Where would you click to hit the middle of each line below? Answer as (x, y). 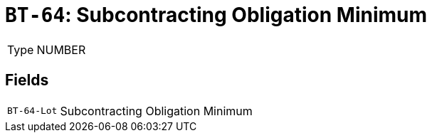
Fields (27, 80)
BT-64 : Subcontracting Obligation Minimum (216, 15)
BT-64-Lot (32, 111)
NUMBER (61, 49)
